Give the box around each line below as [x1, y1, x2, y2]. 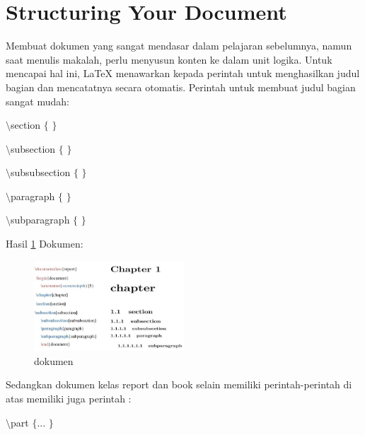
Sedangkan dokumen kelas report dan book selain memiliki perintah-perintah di [6, 377, 352, 392]
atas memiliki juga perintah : [6, 390, 132, 405]
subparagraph [11, 212, 70, 227]
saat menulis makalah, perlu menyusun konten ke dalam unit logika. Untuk [6, 52, 332, 66]
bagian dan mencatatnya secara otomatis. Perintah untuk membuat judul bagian [6, 79, 356, 94]
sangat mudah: [6, 93, 69, 108]
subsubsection [11, 165, 71, 180]
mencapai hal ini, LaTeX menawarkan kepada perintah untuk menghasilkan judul [6, 66, 360, 81]
